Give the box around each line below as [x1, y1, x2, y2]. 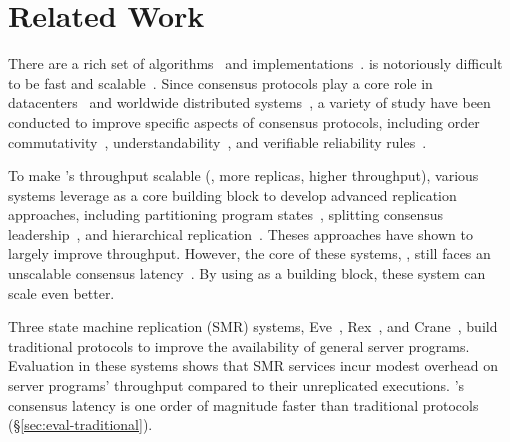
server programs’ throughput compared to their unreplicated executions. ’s [8, 375, 465, 396]
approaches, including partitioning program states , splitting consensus [8, 204, 444, 225]
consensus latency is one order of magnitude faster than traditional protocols [8, 394, 479, 415]
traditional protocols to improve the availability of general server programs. [8, 335, 470, 356]
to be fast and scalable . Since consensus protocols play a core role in [8, 72, 433, 93]
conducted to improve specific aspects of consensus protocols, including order [8, 111, 480, 132]
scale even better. [8, 282, 115, 303]
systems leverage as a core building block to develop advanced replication [8, 184, 457, 205]
